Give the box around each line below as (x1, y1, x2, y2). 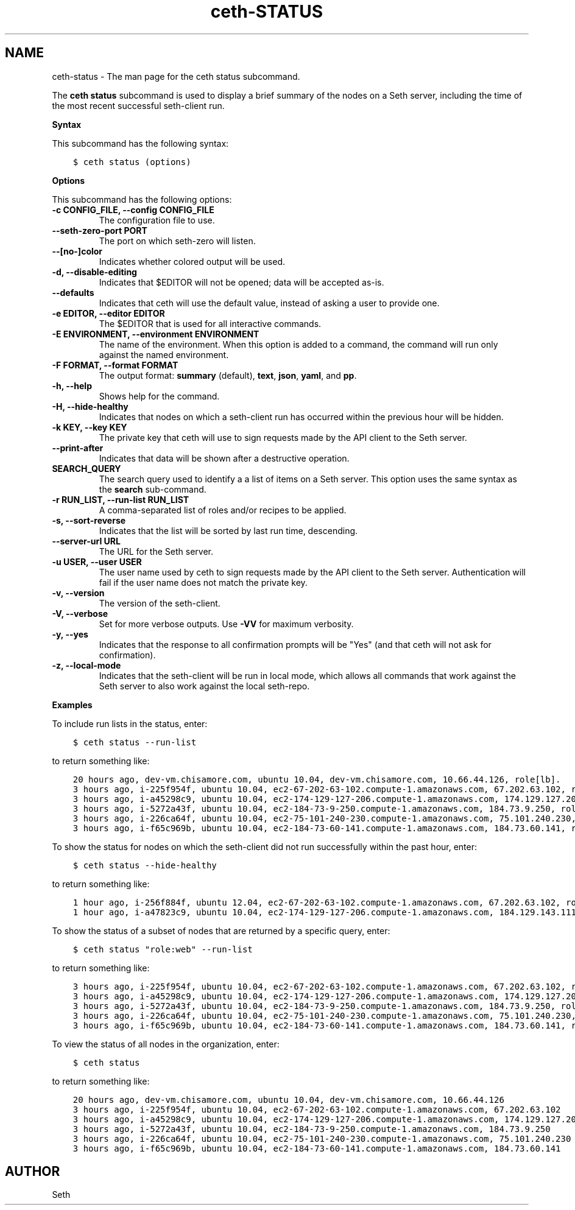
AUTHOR (5, 1164, 60, 1180)
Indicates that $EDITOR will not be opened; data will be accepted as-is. (99, 276, 384, 287)
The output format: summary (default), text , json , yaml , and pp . (99, 370, 357, 381)
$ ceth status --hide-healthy (72, 860, 217, 870)
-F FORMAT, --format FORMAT (52, 359, 178, 370)
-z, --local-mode (52, 660, 121, 670)
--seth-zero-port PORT (52, 225, 147, 236)
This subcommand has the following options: (52, 194, 232, 205)
